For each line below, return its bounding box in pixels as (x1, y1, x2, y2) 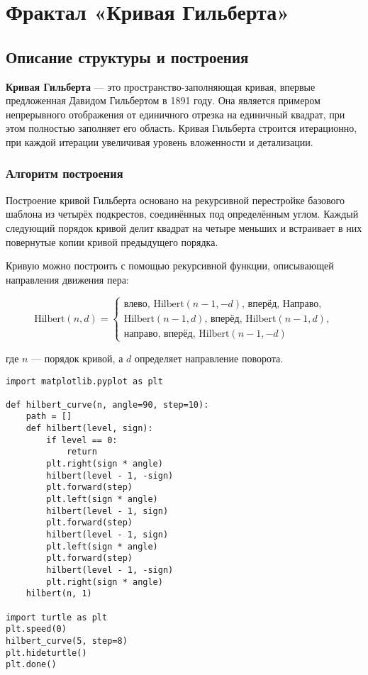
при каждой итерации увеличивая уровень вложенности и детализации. (6, 134, 313, 149)
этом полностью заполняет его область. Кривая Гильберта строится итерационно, (6, 121, 357, 135)
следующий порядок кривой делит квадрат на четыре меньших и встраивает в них (6, 220, 362, 235)
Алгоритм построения (6, 164, 123, 182)
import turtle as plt (6, 612, 108, 623)
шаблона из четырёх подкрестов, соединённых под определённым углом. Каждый (6, 206, 359, 221)
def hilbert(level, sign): (26, 423, 153, 434)
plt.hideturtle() (6, 647, 87, 658)
